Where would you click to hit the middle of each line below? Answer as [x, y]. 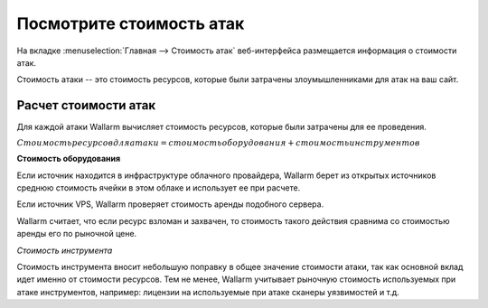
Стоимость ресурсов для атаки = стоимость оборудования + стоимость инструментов [218, 143]
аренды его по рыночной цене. [77, 234]
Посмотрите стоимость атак [131, 23]
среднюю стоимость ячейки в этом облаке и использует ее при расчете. [159, 188]
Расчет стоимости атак [86, 105]
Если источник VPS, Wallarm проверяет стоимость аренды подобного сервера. [170, 204]
